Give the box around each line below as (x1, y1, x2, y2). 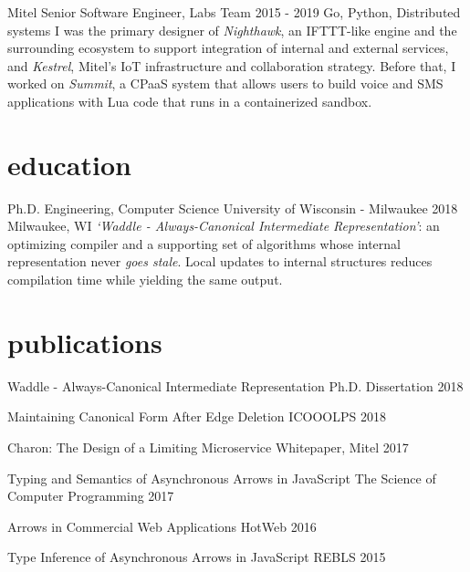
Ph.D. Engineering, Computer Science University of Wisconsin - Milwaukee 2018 (7, 198, 458, 217)
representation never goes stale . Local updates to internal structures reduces (7, 252, 433, 271)
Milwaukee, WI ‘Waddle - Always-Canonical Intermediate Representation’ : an (7, 216, 440, 235)
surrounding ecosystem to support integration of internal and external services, (7, 38, 449, 57)
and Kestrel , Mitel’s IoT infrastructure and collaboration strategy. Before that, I (7, 56, 456, 75)
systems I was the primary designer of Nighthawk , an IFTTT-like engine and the (7, 20, 457, 39)
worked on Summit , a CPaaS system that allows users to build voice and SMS (7, 74, 444, 93)
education (7, 145, 131, 182)
